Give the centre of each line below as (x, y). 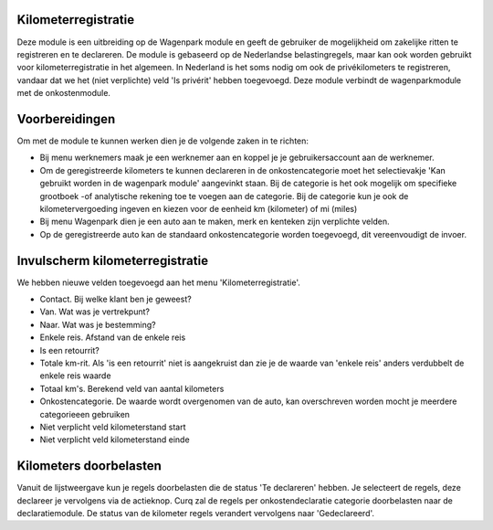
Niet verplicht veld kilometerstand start (113, 427)
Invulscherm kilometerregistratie (113, 260)
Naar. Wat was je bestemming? (98, 324)
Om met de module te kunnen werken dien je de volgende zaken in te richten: (163, 141)
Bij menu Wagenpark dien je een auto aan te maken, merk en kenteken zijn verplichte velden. (215, 222)
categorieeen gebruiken (85, 414)
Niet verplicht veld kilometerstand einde (115, 440)
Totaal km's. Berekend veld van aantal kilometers (132, 388)
